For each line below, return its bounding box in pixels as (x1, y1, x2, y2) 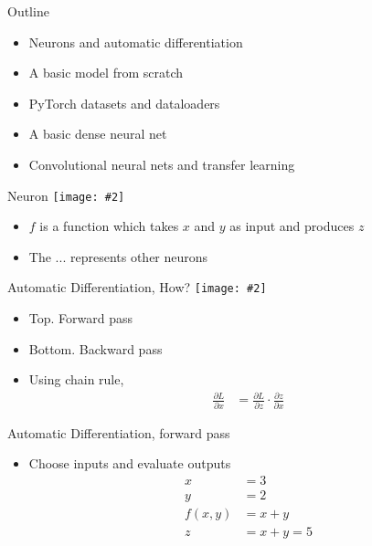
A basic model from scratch (28, 63, 184, 82)
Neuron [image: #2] (7, 185, 125, 205)
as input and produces (229, 216, 355, 236)
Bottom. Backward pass (28, 339, 163, 358)
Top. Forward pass (28, 309, 133, 328)
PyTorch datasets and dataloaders (28, 93, 220, 112)
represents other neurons (69, 247, 208, 266)
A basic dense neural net (28, 124, 167, 143)
